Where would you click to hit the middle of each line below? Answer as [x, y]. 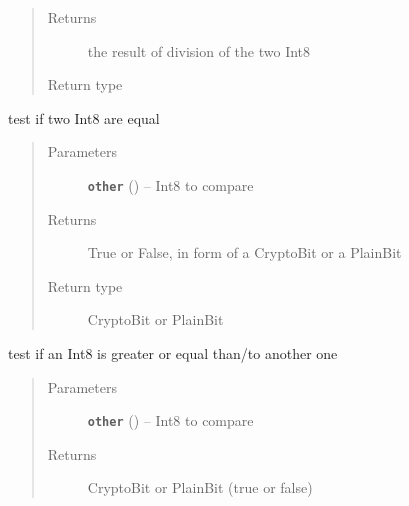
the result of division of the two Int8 [199, 50]
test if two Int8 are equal [84, 117]
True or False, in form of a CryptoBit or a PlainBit [244, 252]
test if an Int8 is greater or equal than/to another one [173, 353]
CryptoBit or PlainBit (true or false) [200, 487]
